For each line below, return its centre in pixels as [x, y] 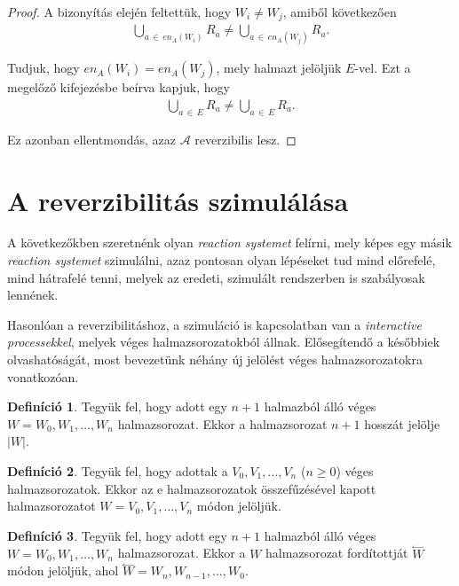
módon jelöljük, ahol [63, 570]
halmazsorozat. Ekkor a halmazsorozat [222, 423]
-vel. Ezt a [383, 68]
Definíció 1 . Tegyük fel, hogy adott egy [117, 406]
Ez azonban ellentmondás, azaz [92, 139]
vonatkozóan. [43, 376]
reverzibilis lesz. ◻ [245, 139]
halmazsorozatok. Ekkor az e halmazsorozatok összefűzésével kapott [192, 488]
